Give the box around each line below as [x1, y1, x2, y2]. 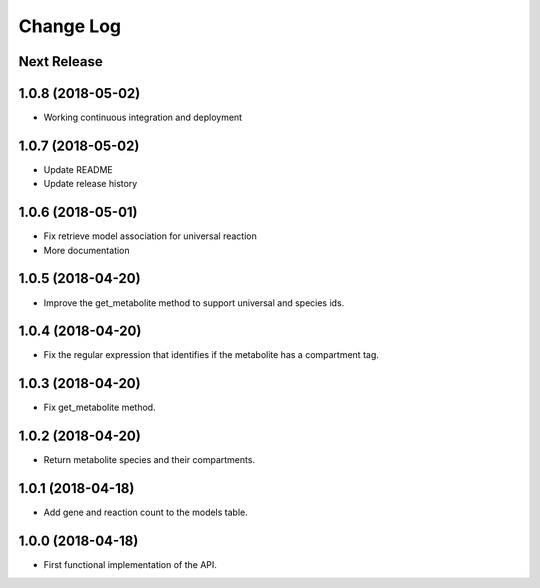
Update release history [43, 178, 138, 190]
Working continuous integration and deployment [43, 111, 243, 124]
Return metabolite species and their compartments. [43, 454, 255, 466]
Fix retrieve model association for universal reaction [43, 230, 257, 242]
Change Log [18, 15, 122, 37]
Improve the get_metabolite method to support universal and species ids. [43, 296, 345, 309]
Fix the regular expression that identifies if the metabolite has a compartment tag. [43, 349, 380, 361]
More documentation [43, 244, 130, 256]
